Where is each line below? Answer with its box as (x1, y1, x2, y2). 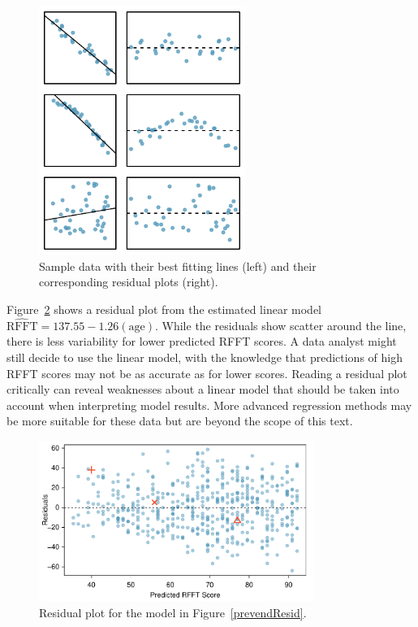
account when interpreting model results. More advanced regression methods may (6, 396, 412, 413)
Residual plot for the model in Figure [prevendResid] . (39, 603, 307, 620)
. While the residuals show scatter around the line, (154, 316, 407, 333)
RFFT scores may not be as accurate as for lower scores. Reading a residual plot (6, 364, 407, 381)
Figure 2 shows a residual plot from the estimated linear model (6, 301, 321, 318)
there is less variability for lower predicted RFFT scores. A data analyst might (6, 333, 397, 350)
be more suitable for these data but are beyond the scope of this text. (6, 412, 353, 429)
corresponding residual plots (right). (39, 273, 218, 290)
